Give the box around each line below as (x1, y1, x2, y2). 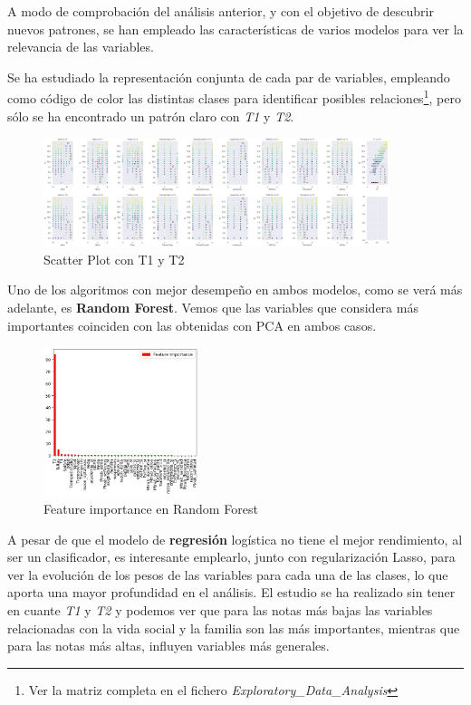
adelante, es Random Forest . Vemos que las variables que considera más (7, 297, 418, 316)
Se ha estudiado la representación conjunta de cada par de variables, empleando (7, 67, 450, 86)
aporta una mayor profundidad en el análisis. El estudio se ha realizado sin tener (7, 583, 456, 602)
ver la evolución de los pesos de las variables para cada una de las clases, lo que (7, 565, 448, 584)
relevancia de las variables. (7, 37, 154, 56)
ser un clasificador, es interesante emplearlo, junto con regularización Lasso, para (7, 547, 456, 566)
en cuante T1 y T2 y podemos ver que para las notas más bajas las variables (7, 600, 433, 619)
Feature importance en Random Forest (43, 498, 258, 517)
